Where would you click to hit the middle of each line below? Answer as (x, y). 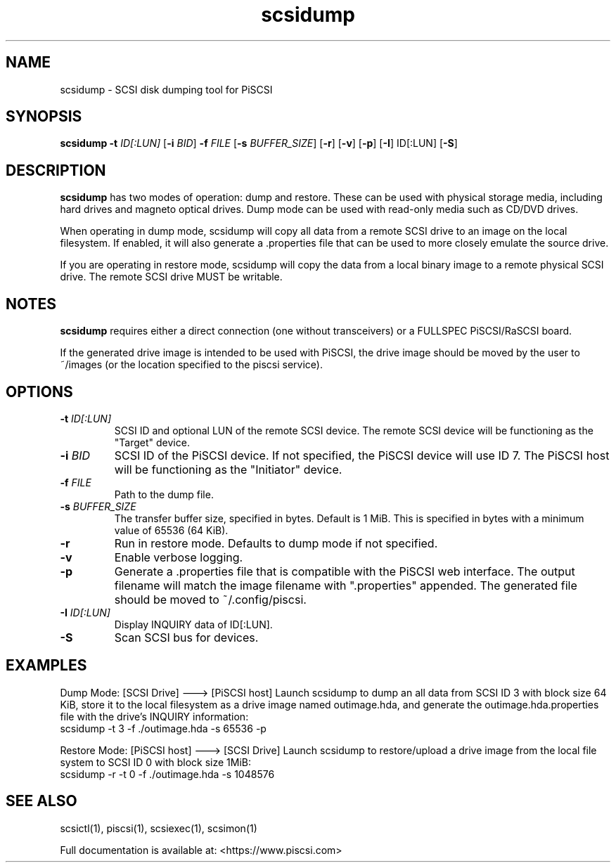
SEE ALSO (41, 801)
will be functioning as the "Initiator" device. (228, 469)
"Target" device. (152, 442)
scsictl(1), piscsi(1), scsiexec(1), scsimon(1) (159, 828)
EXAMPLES (46, 666)
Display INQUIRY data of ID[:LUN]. (193, 624)
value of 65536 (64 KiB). (171, 530)
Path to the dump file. (164, 494)
